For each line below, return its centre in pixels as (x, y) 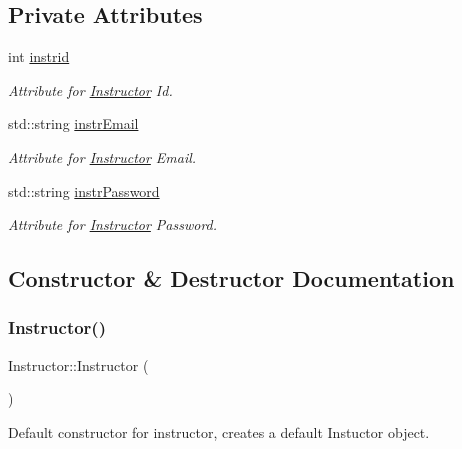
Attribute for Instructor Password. (113, 224)
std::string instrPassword (84, 190)
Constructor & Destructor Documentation (231, 278)
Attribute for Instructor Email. (102, 156)
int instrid (39, 56)
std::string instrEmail (73, 123)
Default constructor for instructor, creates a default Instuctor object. (219, 431)
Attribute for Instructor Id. (90, 89)
